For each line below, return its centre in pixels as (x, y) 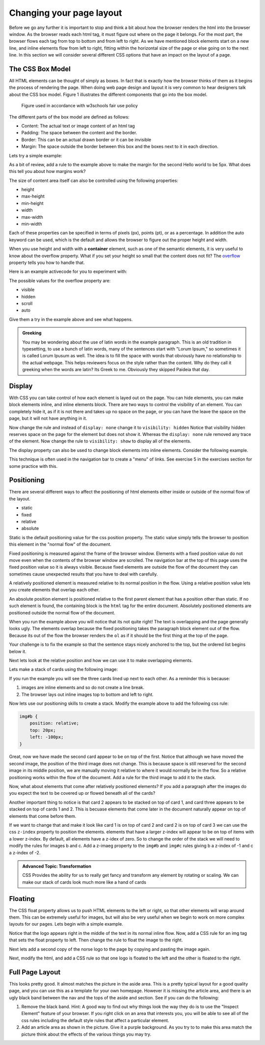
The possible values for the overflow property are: (60, 281)
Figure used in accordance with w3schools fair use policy (80, 106)
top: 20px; (43, 730)
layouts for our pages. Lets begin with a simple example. (66, 924)
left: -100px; (47, 737)
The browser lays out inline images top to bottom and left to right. (88, 694)
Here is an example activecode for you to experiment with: (68, 272)
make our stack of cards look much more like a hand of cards (84, 882)
